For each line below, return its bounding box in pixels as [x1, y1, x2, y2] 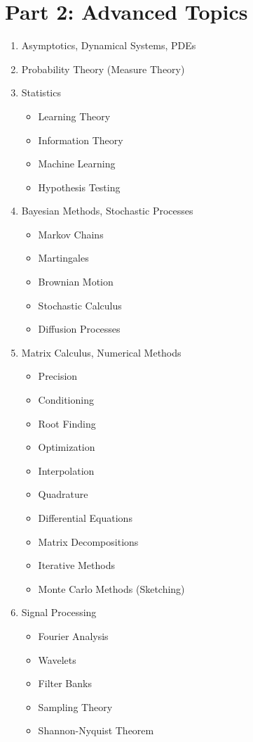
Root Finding [38, 416, 96, 430]
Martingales [38, 250, 89, 265]
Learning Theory [38, 108, 111, 123]
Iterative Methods [38, 558, 115, 573]
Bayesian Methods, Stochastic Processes [21, 203, 193, 218]
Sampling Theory [38, 699, 113, 714]
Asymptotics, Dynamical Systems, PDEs [21, 38, 196, 53]
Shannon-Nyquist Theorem [38, 723, 154, 738]
